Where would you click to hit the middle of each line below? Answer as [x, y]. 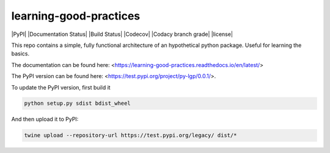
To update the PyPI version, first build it [61, 87]
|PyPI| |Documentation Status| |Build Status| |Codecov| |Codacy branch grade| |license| [122, 34]
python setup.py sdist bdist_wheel [77, 103]
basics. [20, 54]
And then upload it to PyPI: [45, 119]
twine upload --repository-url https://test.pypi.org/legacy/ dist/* [130, 135]
